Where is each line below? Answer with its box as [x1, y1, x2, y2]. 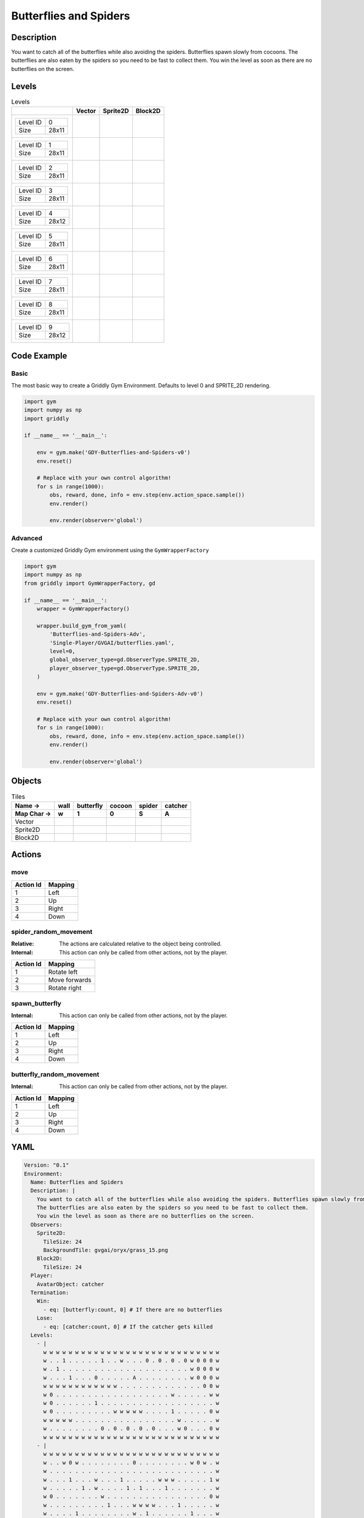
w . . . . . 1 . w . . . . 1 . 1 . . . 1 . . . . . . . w [43, 1485, 220, 1491]
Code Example [11, 350, 67, 361]
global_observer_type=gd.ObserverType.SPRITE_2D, [49, 656, 200, 663]
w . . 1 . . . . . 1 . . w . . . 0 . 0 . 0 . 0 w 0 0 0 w [43, 1357, 220, 1364]
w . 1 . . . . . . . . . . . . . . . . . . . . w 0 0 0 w [43, 1366, 220, 1372]
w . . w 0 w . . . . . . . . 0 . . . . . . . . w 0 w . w [43, 1459, 220, 1466]
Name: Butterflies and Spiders [30, 1179, 124, 1185]
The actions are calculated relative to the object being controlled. [59, 940, 222, 947]
